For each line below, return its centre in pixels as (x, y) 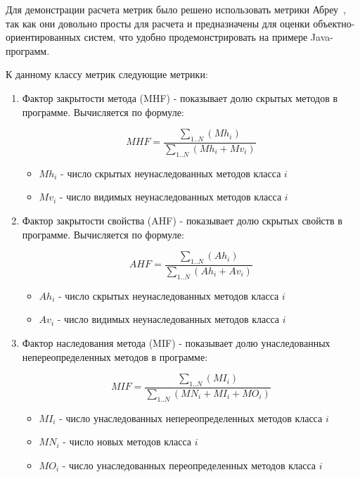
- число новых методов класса (127, 441)
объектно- (334, 23)
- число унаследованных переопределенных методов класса (189, 465)
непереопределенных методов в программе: (115, 356)
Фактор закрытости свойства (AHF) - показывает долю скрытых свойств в (182, 220)
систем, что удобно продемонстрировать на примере (196, 37)
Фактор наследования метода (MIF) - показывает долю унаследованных (176, 342)
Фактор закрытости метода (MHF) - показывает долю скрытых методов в (180, 97)
